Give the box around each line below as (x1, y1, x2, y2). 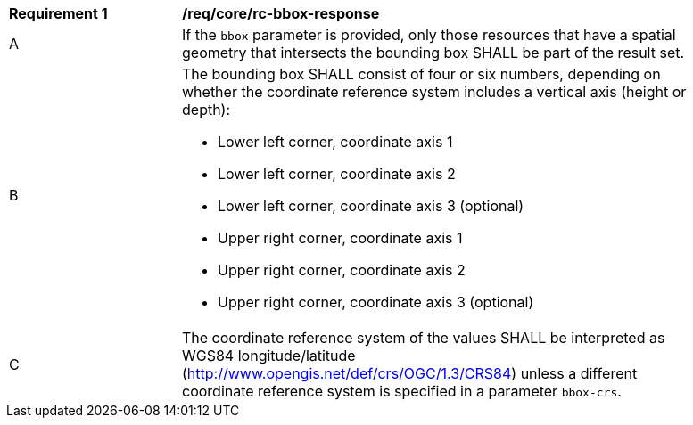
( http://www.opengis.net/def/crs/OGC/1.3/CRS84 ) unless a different (182, 364, 638, 382)
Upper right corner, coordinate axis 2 (218, 261, 466, 279)
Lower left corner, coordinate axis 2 (218, 165, 456, 183)
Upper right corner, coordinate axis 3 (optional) (218, 293, 534, 311)
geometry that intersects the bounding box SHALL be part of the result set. (182, 44, 685, 61)
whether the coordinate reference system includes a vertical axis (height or (182, 83, 687, 101)
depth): (182, 101, 231, 119)
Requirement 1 (9, 4, 108, 22)
